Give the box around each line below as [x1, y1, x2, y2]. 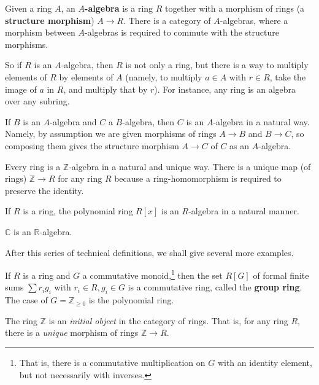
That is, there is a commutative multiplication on [19, 356, 206, 368]
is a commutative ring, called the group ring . [128, 281, 302, 294]
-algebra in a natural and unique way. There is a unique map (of [69, 160, 311, 173]
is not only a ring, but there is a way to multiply [125, 58, 309, 71]
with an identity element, [217, 356, 312, 368]
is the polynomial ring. [88, 294, 174, 306]
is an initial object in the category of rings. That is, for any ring [48, 314, 288, 327]
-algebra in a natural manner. [188, 204, 299, 217]
